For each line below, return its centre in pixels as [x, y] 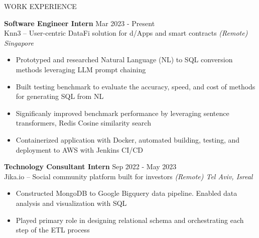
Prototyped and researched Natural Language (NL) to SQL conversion [124, 59]
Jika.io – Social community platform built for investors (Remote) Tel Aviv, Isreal [128, 176]
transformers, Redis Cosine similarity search [83, 123]
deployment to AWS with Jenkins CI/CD [80, 149]
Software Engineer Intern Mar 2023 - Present [80, 23]
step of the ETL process [53, 230]
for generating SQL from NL [60, 96]
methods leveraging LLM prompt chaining [81, 69]
